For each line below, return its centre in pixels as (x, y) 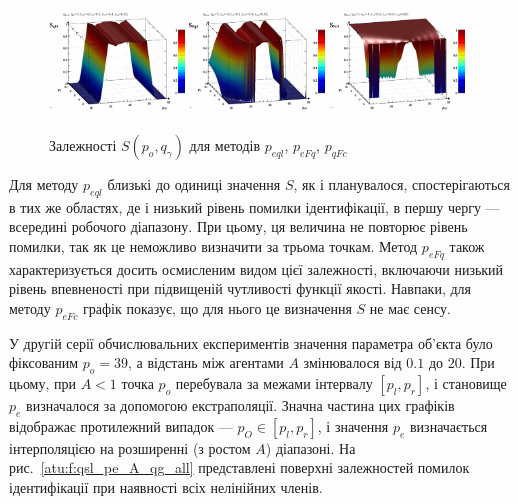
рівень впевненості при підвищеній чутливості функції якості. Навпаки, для (240, 288)
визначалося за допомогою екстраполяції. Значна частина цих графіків (240, 405)
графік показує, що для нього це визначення (217, 307)
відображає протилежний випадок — (121, 425)
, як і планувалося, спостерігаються (401, 183)
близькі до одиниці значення (194, 183)
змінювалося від (352, 362)
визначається (449, 425)
